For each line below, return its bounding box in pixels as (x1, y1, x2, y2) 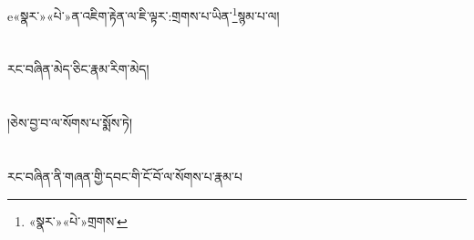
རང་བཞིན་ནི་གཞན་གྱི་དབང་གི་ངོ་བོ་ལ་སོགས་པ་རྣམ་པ (7, 167, 243, 185)
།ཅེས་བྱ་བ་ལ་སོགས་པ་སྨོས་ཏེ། (7, 113, 133, 132)
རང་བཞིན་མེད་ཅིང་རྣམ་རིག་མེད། (7, 59, 149, 78)
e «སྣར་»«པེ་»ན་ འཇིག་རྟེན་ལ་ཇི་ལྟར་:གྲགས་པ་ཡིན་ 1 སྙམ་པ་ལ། (7, 4, 280, 25)
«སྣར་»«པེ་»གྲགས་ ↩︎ (28, 211, 128, 230)
